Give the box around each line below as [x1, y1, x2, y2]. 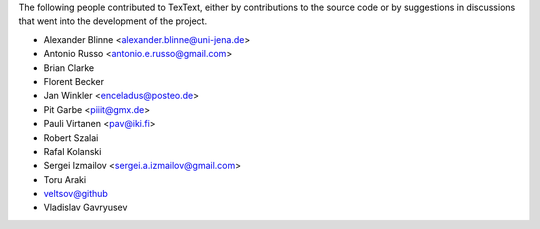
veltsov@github [43, 188, 109, 200]
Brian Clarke [43, 61, 95, 74]
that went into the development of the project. [18, 15, 208, 27]
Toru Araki [43, 173, 87, 185]
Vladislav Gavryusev [43, 201, 128, 214]
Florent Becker [43, 75, 105, 87]
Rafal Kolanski [43, 145, 102, 157]
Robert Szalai [43, 131, 99, 144]
